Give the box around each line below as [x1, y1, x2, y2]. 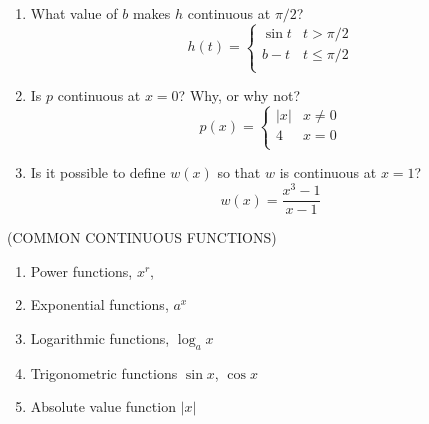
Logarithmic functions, [30, 327, 170, 348]
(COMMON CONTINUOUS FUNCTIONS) [7, 227, 277, 248]
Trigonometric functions [30, 362, 178, 383]
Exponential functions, [30, 294, 169, 315]
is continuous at [279, 162, 377, 183]
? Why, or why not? [178, 85, 300, 106]
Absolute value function [30, 396, 176, 417]
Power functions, [30, 260, 133, 281]
